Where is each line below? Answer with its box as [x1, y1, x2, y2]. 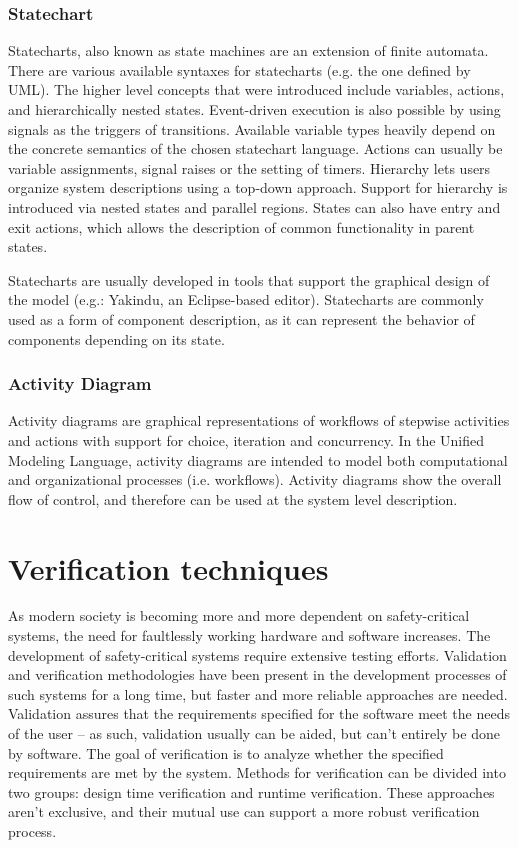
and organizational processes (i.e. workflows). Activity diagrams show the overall [8, 469, 502, 490]
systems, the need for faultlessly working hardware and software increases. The [8, 625, 491, 646]
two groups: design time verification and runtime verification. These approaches [8, 781, 495, 802]
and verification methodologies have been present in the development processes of [8, 664, 507, 685]
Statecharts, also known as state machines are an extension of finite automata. [8, 40, 489, 61]
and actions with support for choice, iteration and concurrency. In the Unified [8, 429, 485, 450]
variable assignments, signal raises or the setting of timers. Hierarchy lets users [8, 157, 491, 178]
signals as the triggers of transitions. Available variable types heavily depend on [8, 118, 496, 139]
